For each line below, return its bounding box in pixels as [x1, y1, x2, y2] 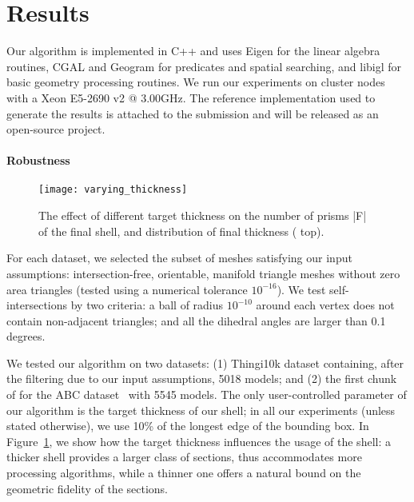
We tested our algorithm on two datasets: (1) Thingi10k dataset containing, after [6, 354, 404, 371]
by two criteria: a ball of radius [70, 297, 224, 313]
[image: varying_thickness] [38, 184, 188, 196]
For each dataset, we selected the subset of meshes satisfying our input [6, 249, 352, 266]
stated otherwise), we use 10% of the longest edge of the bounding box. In [6, 417, 369, 434]
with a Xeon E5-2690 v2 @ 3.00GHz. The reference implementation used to [6, 89, 376, 106]
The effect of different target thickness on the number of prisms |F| [38, 207, 367, 224]
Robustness [6, 152, 70, 169]
